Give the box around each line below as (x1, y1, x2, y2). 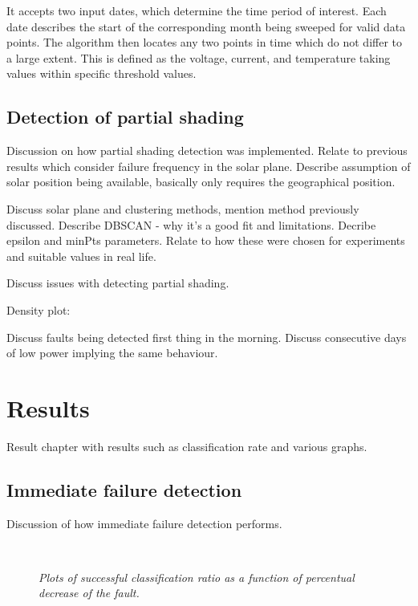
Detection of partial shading (6, 104, 244, 129)
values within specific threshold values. (6, 65, 197, 82)
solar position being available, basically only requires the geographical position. (6, 173, 396, 190)
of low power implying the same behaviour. (6, 344, 218, 361)
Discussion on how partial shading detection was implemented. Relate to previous (6, 142, 408, 159)
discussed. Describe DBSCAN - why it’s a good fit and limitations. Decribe (6, 216, 376, 233)
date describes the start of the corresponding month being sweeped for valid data (6, 18, 406, 35)
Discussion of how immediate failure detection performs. (6, 514, 282, 531)
